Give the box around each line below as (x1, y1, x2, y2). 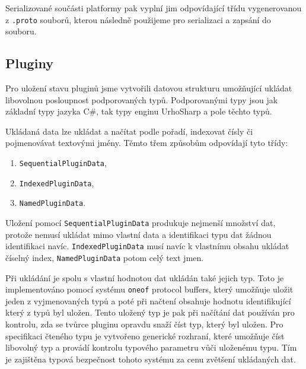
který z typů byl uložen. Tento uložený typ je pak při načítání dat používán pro (5, 306, 295, 319)
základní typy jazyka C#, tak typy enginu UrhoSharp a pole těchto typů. (5, 105, 272, 117)
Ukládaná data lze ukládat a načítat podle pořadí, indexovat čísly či (5, 125, 253, 137)
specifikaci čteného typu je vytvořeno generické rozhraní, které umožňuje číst (5, 329, 285, 342)
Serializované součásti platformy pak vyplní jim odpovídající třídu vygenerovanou (5, 2, 302, 14)
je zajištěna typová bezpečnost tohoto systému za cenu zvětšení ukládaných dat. (5, 352, 296, 365)
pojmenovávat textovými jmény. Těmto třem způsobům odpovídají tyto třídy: (5, 136, 288, 149)
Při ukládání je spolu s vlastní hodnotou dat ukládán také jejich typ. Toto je (5, 271, 284, 284)
